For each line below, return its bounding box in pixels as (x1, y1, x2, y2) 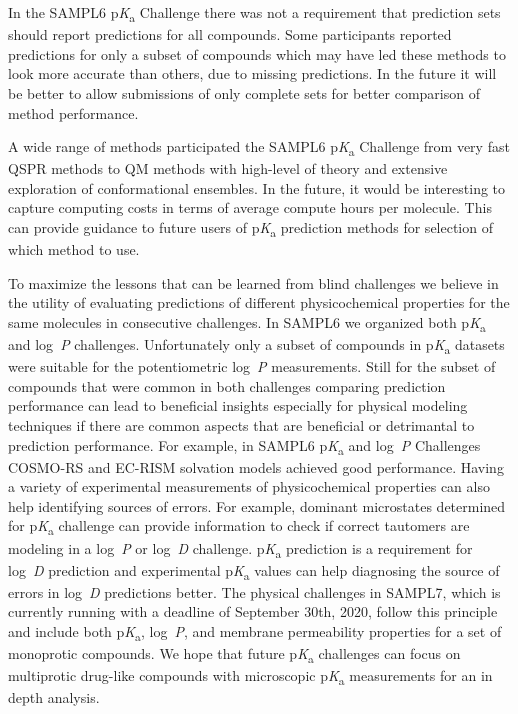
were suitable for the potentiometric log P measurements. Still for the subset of (8, 356, 496, 377)
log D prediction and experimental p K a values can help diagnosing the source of (8, 559, 500, 583)
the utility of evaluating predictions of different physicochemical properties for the (8, 292, 510, 313)
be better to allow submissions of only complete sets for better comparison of (8, 82, 480, 103)
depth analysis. (8, 687, 100, 708)
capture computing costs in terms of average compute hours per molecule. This (8, 197, 492, 218)
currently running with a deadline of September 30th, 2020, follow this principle (8, 601, 498, 622)
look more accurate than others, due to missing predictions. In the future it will (8, 63, 497, 84)
